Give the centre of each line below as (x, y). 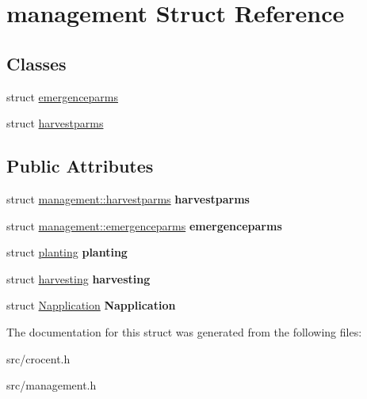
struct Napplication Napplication (91, 305)
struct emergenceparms (63, 96)
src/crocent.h (38, 358)
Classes (36, 63)
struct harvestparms (55, 123)
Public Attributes (80, 166)
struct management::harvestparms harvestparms (128, 198)
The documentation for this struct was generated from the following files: (184, 331)
